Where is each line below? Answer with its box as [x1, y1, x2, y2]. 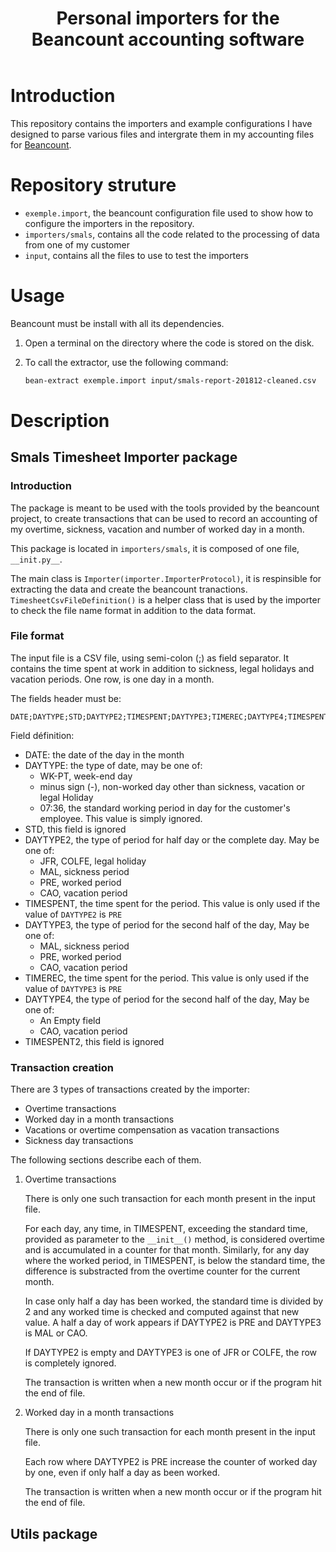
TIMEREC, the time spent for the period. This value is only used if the [24, 972, 310, 984]
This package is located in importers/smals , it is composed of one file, [10, 542, 300, 554]
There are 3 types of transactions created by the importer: [10, 1083, 251, 1096]
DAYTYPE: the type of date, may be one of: [24, 759, 203, 771]
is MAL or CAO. [24, 1327, 88, 1339]
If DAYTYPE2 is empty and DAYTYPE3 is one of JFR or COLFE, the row [24, 1347, 318, 1359]
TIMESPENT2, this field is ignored [24, 1035, 165, 1047]
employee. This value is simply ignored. [39, 812, 203, 824]
